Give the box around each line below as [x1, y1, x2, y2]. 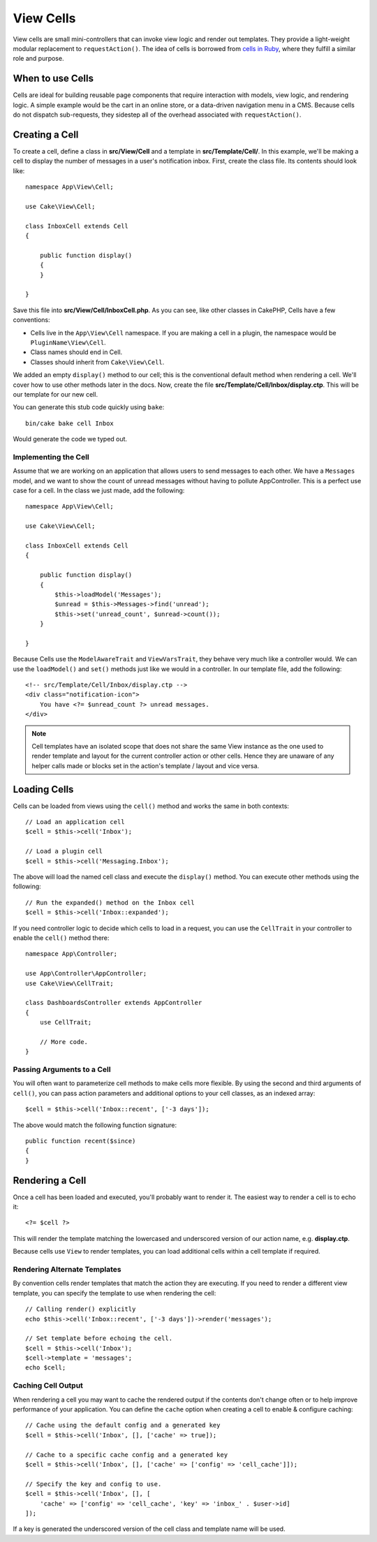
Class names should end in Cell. [30, 348, 123, 356]
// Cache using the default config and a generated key [25, 1421, 221, 1430]
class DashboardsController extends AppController [25, 999, 202, 1007]
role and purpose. [13, 54, 64, 63]
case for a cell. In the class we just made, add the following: [13, 486, 185, 494]
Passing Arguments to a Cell [13, 1065, 111, 1075]
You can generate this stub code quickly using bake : [13, 403, 165, 411]
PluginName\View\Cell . [30, 338, 106, 346]
